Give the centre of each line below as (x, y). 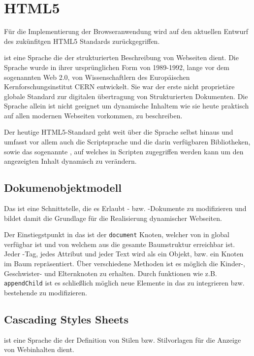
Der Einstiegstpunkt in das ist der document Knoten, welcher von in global (117, 234)
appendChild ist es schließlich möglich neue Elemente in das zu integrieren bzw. (124, 283)
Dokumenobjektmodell (63, 188)
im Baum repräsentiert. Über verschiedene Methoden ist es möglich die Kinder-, (125, 264)
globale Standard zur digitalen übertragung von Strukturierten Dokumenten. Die (126, 96)
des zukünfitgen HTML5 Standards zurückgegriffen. (82, 41)
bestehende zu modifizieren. (46, 292)
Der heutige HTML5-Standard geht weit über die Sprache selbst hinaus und (119, 132)
